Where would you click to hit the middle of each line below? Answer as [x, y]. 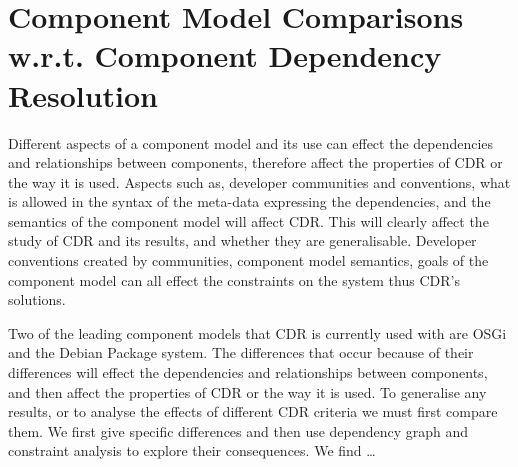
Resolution [83, 94]
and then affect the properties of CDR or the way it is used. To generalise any [247, 391]
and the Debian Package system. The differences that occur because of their [241, 352]
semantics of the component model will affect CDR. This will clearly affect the [248, 220]
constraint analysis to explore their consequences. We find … [192, 450]
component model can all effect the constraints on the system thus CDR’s [234, 279]
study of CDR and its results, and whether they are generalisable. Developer [242, 240]
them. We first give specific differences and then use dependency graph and [238, 430]
